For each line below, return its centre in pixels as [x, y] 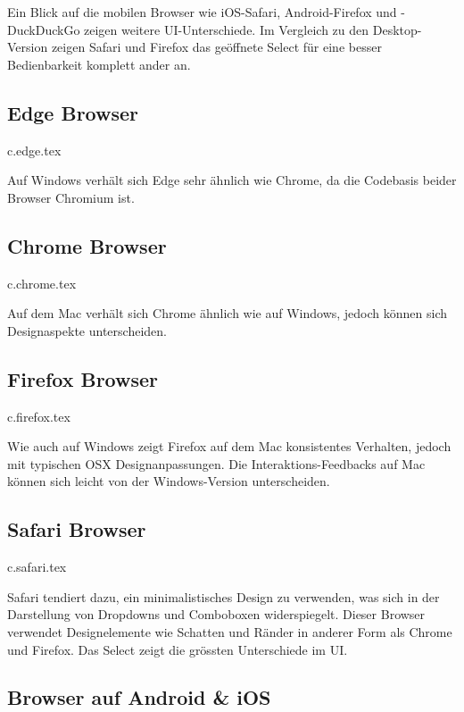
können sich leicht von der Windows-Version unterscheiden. [169, 481]
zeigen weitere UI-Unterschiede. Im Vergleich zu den [227, 29]
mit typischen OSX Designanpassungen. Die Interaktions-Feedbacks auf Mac [216, 463]
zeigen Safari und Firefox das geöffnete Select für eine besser [216, 47]
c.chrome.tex [42, 283]
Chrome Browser [87, 245]
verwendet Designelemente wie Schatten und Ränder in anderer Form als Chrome [230, 631]
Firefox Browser [83, 378]
